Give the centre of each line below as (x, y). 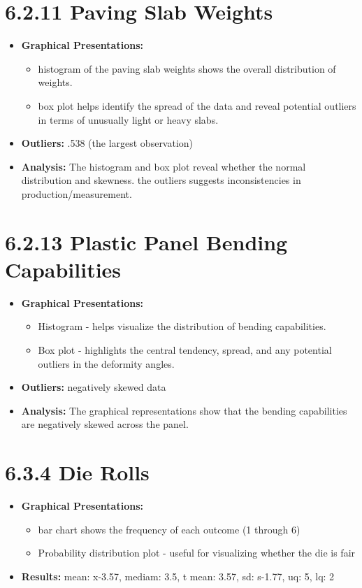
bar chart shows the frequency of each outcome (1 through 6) (169, 529)
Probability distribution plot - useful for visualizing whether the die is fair (197, 553)
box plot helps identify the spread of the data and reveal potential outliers (197, 105)
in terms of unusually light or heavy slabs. (128, 119)
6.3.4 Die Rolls (77, 472)
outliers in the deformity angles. (106, 363)
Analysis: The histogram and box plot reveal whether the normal (164, 166)
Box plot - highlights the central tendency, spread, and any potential (185, 349)
